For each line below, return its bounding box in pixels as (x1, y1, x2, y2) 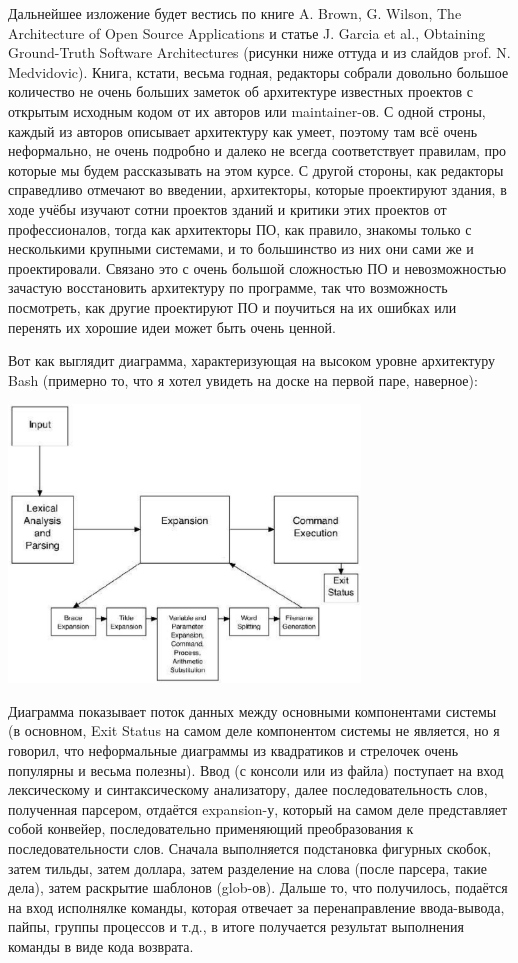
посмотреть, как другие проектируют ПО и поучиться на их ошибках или (8, 296, 457, 317)
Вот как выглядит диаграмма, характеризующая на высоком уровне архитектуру (8, 350, 496, 371)
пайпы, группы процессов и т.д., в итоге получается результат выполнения (8, 916, 464, 937)
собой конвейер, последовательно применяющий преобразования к (8, 818, 414, 839)
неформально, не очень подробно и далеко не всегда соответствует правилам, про (8, 140, 507, 161)
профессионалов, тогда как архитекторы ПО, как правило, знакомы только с (8, 218, 472, 239)
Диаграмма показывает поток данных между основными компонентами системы (8, 700, 497, 721)
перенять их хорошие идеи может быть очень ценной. (8, 316, 336, 337)
